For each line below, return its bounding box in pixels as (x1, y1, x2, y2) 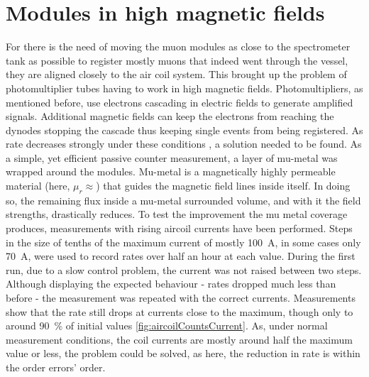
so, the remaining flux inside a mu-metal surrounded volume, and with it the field (6, 192, 361, 207)
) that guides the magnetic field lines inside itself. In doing (96, 178, 351, 193)
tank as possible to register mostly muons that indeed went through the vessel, (6, 53, 348, 67)
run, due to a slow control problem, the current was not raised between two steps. (6, 262, 362, 277)
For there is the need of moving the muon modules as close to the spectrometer (6, 39, 351, 54)
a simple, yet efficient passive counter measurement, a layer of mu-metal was (6, 150, 338, 165)
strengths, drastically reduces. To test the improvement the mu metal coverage (6, 207, 348, 222)
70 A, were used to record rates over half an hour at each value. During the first (6, 248, 356, 263)
